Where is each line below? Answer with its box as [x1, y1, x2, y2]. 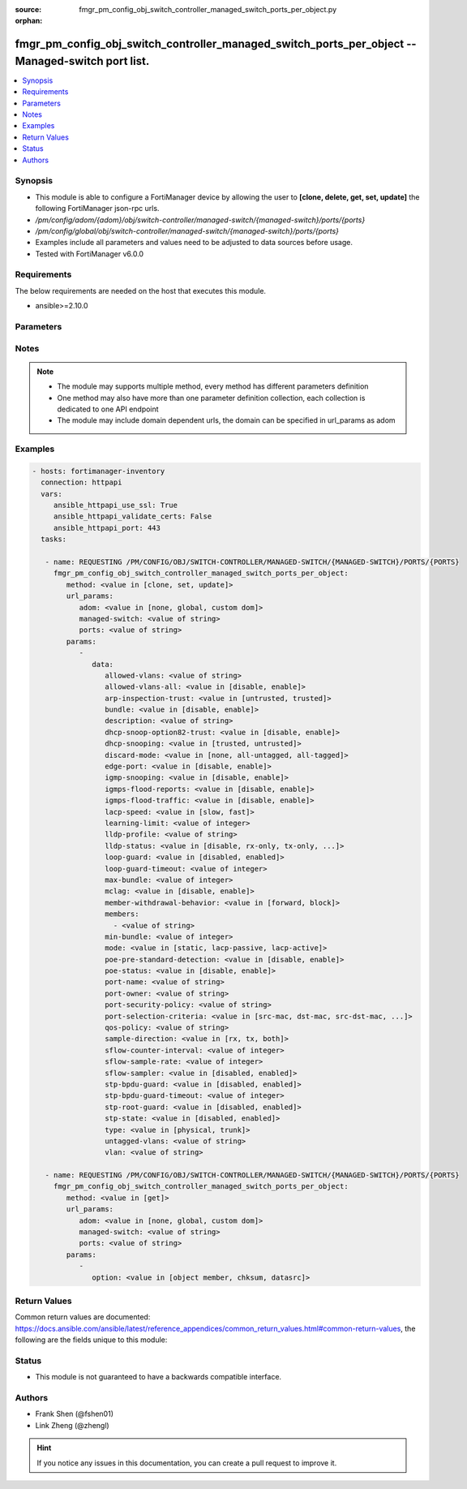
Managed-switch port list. [15, 54, 150, 68]
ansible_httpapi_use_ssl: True [53, 501, 178, 510]
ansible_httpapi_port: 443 [53, 523, 161, 532]
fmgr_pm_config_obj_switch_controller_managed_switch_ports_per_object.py [79, 5, 337, 14]
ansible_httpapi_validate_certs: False [53, 512, 212, 521]
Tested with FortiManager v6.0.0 [35, 248, 144, 259]
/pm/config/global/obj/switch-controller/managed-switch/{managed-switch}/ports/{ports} [35, 226, 340, 235]
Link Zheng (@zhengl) [35, 1420, 109, 1430]
